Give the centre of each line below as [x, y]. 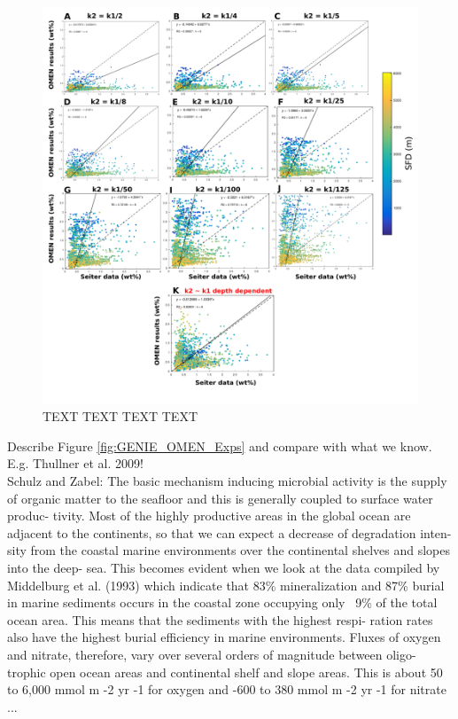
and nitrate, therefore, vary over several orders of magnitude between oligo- [212, 654]
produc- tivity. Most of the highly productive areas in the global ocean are [209, 516]
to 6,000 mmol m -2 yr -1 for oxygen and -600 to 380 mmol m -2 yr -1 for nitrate [227, 689]
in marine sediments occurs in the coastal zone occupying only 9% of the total [222, 602]
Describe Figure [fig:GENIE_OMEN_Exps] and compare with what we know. [220, 445]
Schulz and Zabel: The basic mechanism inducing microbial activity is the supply [227, 480]
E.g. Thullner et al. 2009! [75, 463]
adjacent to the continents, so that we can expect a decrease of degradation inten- [229, 532]
